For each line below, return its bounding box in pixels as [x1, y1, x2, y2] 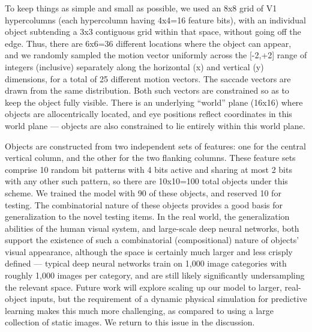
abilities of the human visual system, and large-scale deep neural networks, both [5, 222, 299, 234]
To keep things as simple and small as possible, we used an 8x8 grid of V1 [5, 2, 277, 14]
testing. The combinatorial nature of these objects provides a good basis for [5, 198, 283, 211]
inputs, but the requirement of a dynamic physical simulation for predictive [29, 292, 307, 305]
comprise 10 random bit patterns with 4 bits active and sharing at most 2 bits [5, 163, 292, 175]
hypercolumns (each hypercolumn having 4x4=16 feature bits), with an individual [5, 13, 307, 26]
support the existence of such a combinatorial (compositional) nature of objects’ [5, 234, 299, 246]
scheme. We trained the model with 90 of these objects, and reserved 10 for [5, 186, 281, 199]
